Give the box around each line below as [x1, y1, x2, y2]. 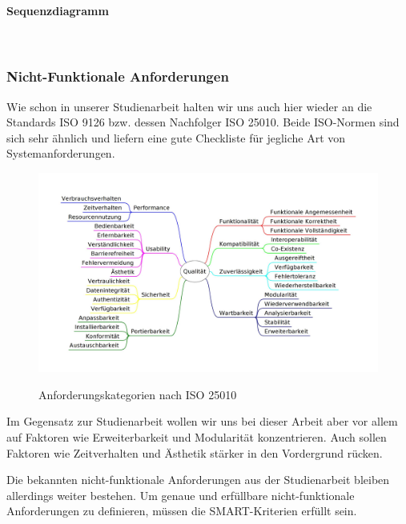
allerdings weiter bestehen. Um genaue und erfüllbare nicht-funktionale [6, 486, 355, 503]
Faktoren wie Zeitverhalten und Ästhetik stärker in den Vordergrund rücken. [6, 444, 383, 461]
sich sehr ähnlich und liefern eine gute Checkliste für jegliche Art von [6, 129, 346, 146]
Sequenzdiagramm [6, 2, 109, 18]
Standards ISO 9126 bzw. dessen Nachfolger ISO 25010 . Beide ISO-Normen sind [6, 114, 400, 130]
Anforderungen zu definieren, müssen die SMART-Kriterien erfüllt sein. [6, 502, 357, 519]
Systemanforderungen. [6, 145, 115, 162]
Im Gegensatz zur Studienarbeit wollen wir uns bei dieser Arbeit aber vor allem [6, 413, 398, 430]
